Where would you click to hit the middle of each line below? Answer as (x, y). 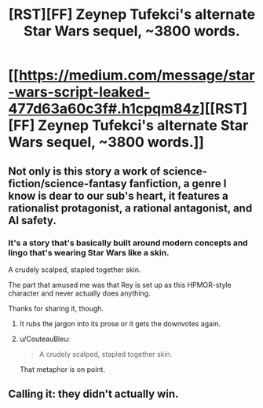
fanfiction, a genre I (178, 184)
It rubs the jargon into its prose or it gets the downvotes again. (120, 323)
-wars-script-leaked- (79, 92)
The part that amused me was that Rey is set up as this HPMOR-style (120, 285)
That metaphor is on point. (62, 369)
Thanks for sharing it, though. (56, 308)
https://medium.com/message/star (137, 75)
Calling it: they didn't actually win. (93, 394)
